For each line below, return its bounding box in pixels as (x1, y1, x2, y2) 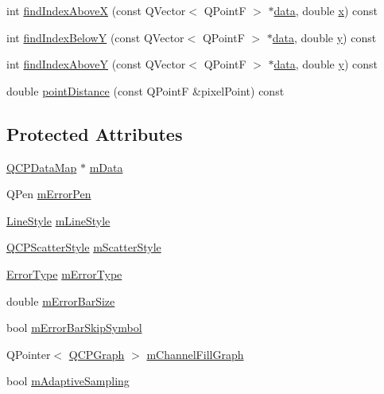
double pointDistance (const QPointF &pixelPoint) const (6, 82, 285, 99)
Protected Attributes (6, 121, 183, 146)
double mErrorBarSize (6, 292, 115, 309)
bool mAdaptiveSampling (6, 373, 130, 389)
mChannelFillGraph (146, 345, 244, 362)
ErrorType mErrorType (6, 265, 122, 282)
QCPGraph (68, 345, 125, 362)
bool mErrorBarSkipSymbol (6, 319, 142, 336)
